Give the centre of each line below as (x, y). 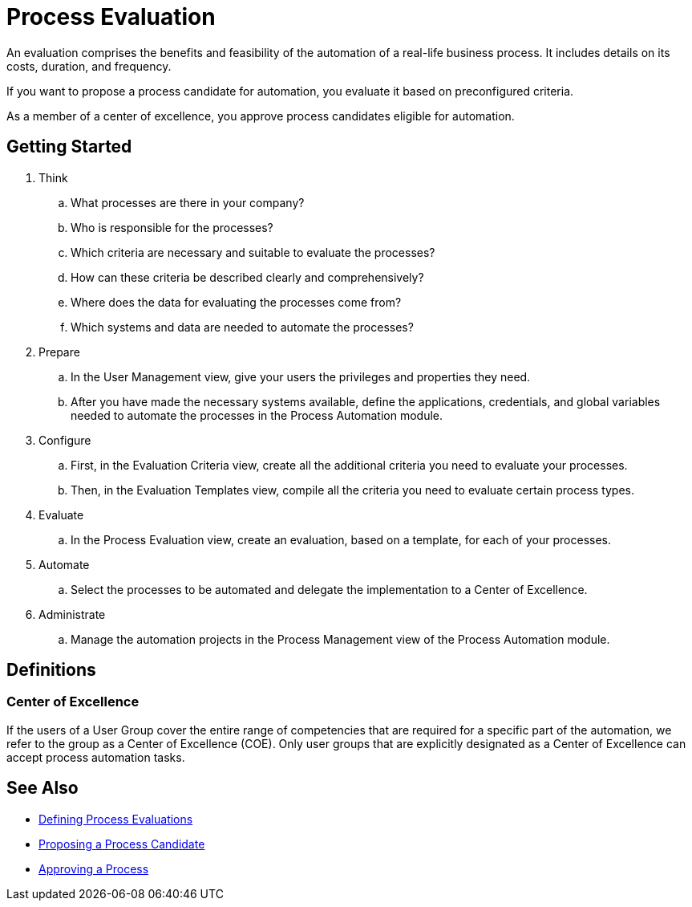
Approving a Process (94, 868)
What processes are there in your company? (188, 202)
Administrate (72, 614)
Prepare (59, 352)
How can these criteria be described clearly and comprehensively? (247, 277)
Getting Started (69, 147)
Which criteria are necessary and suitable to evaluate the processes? (253, 252)
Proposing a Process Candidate (122, 844)
